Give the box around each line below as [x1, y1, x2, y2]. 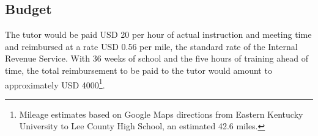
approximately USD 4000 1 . [5, 76, 105, 91]
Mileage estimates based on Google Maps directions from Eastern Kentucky [19, 107, 303, 120]
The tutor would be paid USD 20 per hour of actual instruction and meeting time [5, 28, 312, 41]
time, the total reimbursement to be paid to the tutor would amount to [5, 63, 272, 76]
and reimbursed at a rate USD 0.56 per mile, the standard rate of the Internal [5, 40, 298, 52]
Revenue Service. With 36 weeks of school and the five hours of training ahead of [5, 52, 308, 65]
